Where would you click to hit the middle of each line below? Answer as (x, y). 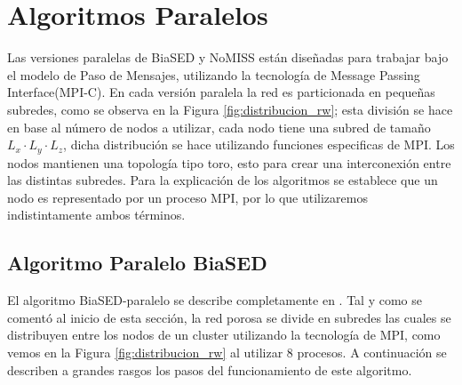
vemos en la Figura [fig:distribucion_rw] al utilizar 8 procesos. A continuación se (227, 352)
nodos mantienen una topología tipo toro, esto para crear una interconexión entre (229, 162)
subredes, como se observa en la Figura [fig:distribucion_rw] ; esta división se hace (230, 109)
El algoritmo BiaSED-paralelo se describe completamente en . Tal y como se (215, 300)
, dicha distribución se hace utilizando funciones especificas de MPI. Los (259, 144)
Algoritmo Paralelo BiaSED (137, 263)
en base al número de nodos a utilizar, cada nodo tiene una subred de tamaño (219, 127)
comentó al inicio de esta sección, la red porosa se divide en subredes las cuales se (229, 317)
